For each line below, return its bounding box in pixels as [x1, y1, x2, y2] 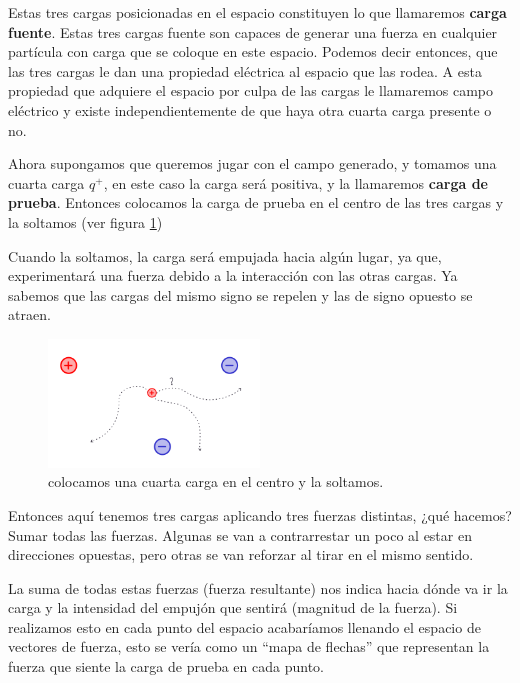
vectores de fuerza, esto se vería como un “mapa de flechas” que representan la [8, 636, 490, 657]
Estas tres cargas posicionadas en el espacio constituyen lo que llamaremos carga [8, 2, 507, 22]
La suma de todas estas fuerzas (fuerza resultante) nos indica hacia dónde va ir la [8, 577, 508, 598]
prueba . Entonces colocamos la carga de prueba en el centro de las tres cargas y [8, 192, 504, 213]
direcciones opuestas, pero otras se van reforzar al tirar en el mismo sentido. [8, 544, 474, 565]
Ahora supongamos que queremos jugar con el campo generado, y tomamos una [8, 153, 497, 174]
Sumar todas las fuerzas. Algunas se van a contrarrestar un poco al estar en [8, 524, 472, 545]
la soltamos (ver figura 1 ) [8, 211, 163, 232]
